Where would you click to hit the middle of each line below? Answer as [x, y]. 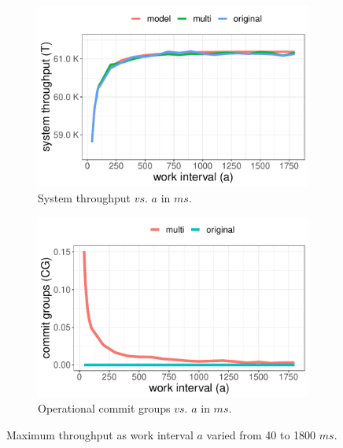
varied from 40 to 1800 [261, 435]
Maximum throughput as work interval [100, 435]
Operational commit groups [104, 408]
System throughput [84, 197]
